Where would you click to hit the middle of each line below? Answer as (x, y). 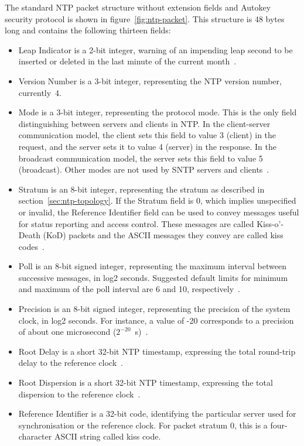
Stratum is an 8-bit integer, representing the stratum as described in (141, 189)
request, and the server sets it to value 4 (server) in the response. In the (147, 146)
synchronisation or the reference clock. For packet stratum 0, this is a (143, 425)
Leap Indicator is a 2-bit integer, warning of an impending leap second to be (156, 49)
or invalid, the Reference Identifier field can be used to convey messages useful (159, 212)
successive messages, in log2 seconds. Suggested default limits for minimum (153, 277)
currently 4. (40, 92)
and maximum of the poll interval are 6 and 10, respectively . (129, 289)
